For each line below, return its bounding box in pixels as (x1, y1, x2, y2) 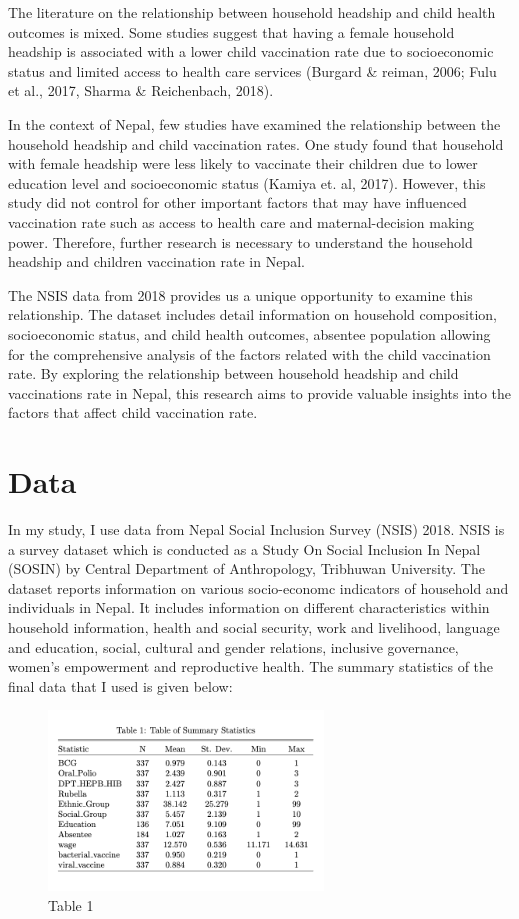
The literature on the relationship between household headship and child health (8, 2, 496, 22)
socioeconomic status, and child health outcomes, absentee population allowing (8, 323, 491, 344)
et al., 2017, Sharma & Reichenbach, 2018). (8, 80, 274, 101)
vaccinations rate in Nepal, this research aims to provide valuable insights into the (8, 382, 512, 403)
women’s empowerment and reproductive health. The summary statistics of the (8, 656, 494, 677)
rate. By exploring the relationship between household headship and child (8, 363, 459, 384)
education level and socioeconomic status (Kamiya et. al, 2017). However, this (8, 172, 486, 193)
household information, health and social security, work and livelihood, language (8, 616, 500, 637)
